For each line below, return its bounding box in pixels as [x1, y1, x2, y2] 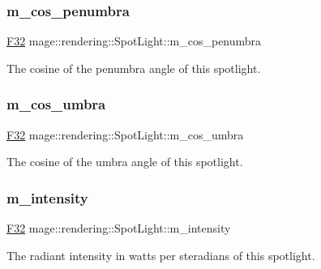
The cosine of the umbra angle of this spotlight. [6, 153, 243, 170]
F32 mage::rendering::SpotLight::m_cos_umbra [6, 126, 244, 143]
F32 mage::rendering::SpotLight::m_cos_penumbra [6, 32, 262, 49]
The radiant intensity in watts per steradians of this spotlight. [6, 246, 315, 263]
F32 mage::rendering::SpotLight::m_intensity [6, 220, 231, 237]
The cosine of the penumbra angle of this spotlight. [6, 59, 261, 76]
